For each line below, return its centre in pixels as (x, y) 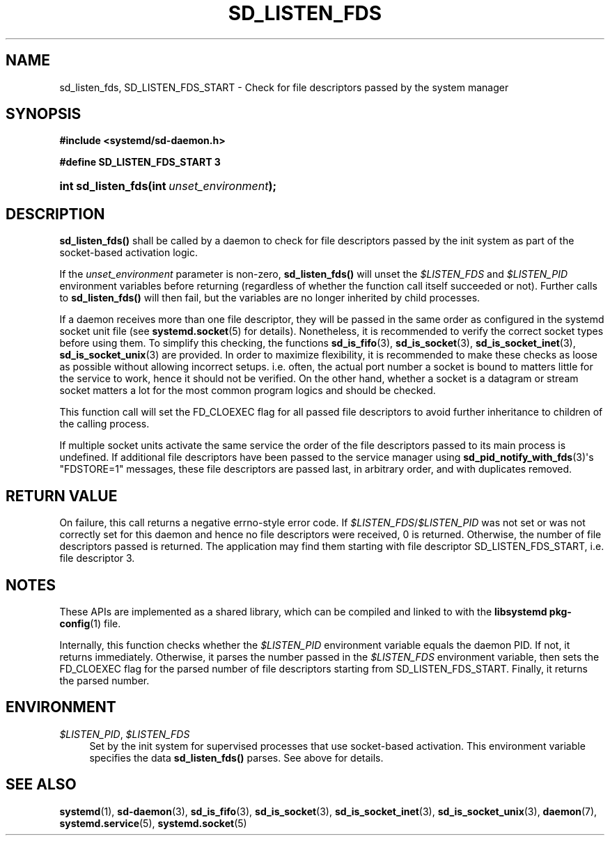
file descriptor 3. (97, 558)
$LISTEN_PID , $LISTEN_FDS (125, 734)
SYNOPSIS (44, 114)
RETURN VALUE (62, 496)
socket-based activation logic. (128, 253)
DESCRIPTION (55, 214)
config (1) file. (90, 623)
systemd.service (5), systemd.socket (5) (153, 823)
